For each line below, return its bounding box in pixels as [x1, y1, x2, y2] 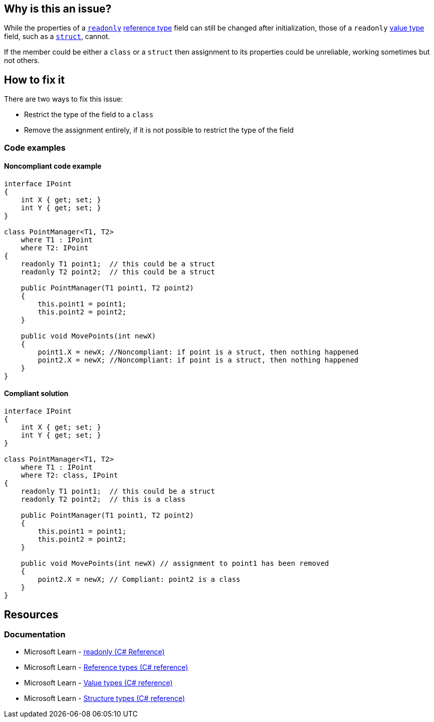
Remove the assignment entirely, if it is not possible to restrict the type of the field [24, 126, 294, 135]
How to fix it [4, 73, 65, 86]
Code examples [4, 142, 66, 153]
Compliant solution [4, 389, 69, 398]
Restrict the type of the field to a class [24, 110, 154, 119]
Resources [4, 608, 59, 621]
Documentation [4, 629, 66, 639]
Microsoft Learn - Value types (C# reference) [24, 678, 173, 687]
